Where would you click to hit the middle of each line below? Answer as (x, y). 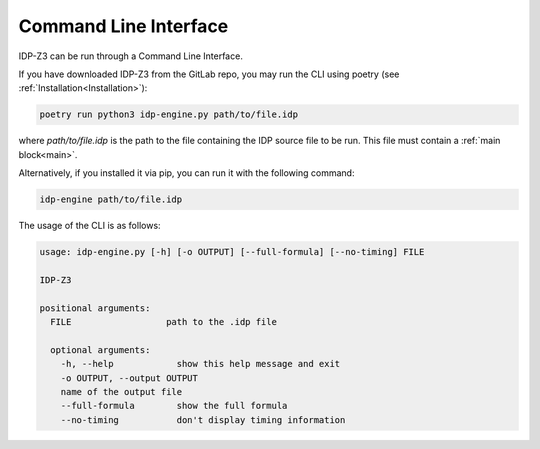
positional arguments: (95, 308)
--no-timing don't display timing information (203, 419)
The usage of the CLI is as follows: (89, 226)
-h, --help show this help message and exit (200, 364)
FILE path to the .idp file (163, 321)
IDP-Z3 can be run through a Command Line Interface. (131, 56)
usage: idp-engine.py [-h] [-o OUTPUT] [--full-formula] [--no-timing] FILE (232, 252)
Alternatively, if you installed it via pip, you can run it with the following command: (186, 173)
